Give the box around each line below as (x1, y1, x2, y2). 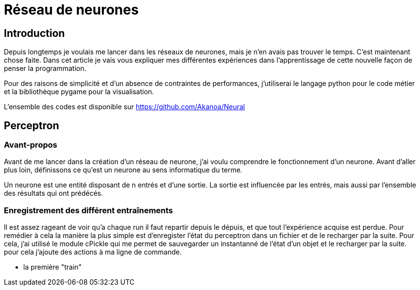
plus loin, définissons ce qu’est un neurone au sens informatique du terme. (4, 166, 242, 174)
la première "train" (23, 263, 82, 272)
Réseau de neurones (4, 1, 139, 18)
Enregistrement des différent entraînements (4, 205, 173, 215)
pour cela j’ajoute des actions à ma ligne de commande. (4, 248, 182, 256)
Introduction (4, 27, 65, 39)
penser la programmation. (4, 64, 86, 73)
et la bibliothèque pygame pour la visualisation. (4, 87, 154, 96)
